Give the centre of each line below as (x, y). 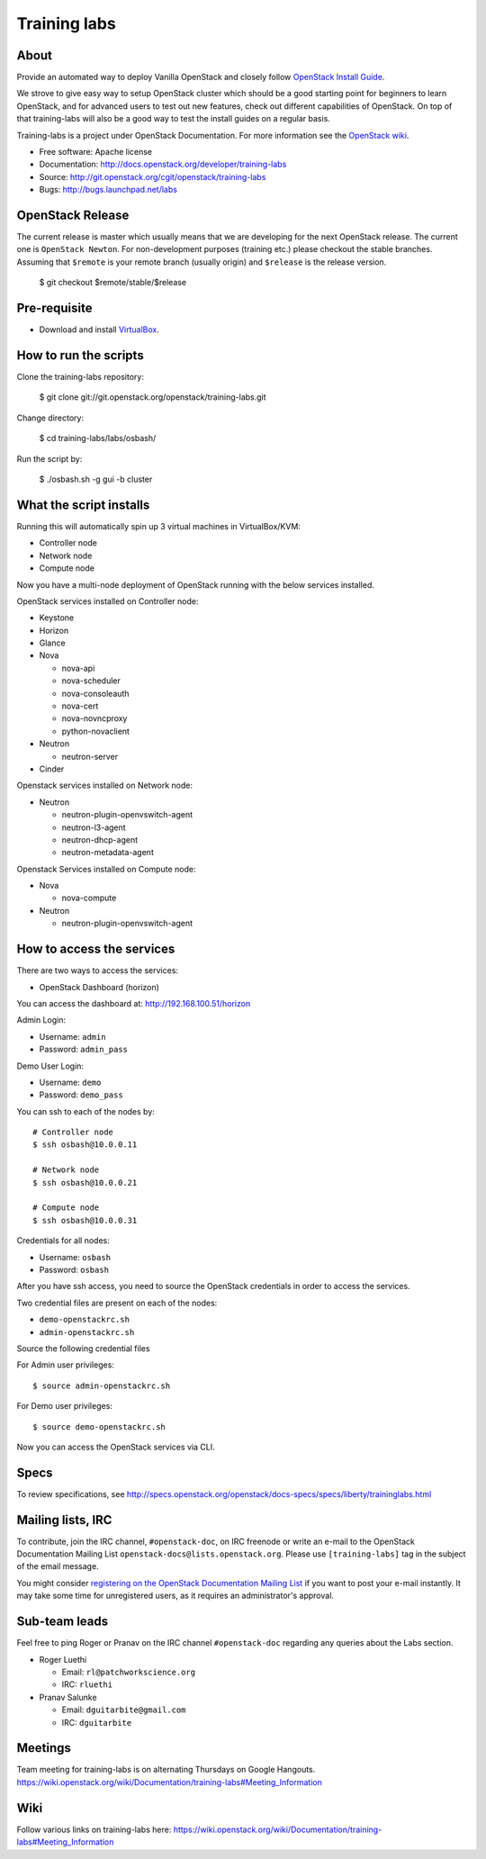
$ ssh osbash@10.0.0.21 (85, 1182)
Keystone (57, 618)
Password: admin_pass (84, 1050)
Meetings (44, 1748)
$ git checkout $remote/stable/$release (113, 283)
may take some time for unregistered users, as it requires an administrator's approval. (175, 1596)
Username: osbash (75, 1257)
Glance (53, 643)
